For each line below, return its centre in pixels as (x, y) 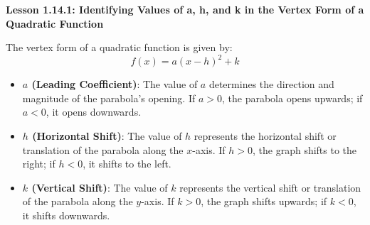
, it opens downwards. (94, 112)
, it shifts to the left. (127, 164)
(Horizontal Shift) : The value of (107, 136)
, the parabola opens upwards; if (292, 98)
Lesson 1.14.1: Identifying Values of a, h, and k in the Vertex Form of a (185, 9)
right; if (39, 164)
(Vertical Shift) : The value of (100, 187)
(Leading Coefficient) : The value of (115, 84)
